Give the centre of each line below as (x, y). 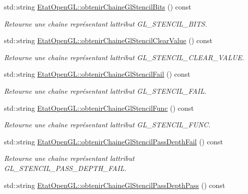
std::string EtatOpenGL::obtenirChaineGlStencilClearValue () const (108, 40)
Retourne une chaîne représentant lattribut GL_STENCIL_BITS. (106, 23)
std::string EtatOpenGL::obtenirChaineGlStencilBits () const (98, 7)
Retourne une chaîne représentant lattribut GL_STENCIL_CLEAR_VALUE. (124, 57)
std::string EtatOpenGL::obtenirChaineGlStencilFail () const (97, 74)
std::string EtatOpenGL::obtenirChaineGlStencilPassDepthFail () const (113, 141)
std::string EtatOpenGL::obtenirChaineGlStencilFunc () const (99, 108)
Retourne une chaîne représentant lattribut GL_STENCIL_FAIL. (105, 90)
